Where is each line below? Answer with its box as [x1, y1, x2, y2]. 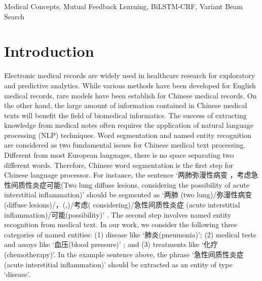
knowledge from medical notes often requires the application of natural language [4, 120, 253, 130]
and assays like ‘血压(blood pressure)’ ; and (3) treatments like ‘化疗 [4, 239, 218, 250]
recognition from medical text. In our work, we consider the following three [4, 219, 237, 230]
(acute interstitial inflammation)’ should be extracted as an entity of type [4, 259, 233, 269]
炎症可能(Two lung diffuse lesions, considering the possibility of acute [32, 179, 249, 190]
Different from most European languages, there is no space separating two [4, 150, 234, 160]
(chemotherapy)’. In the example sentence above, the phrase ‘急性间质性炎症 [4, 249, 244, 259]
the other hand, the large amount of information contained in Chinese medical [4, 100, 247, 111]
